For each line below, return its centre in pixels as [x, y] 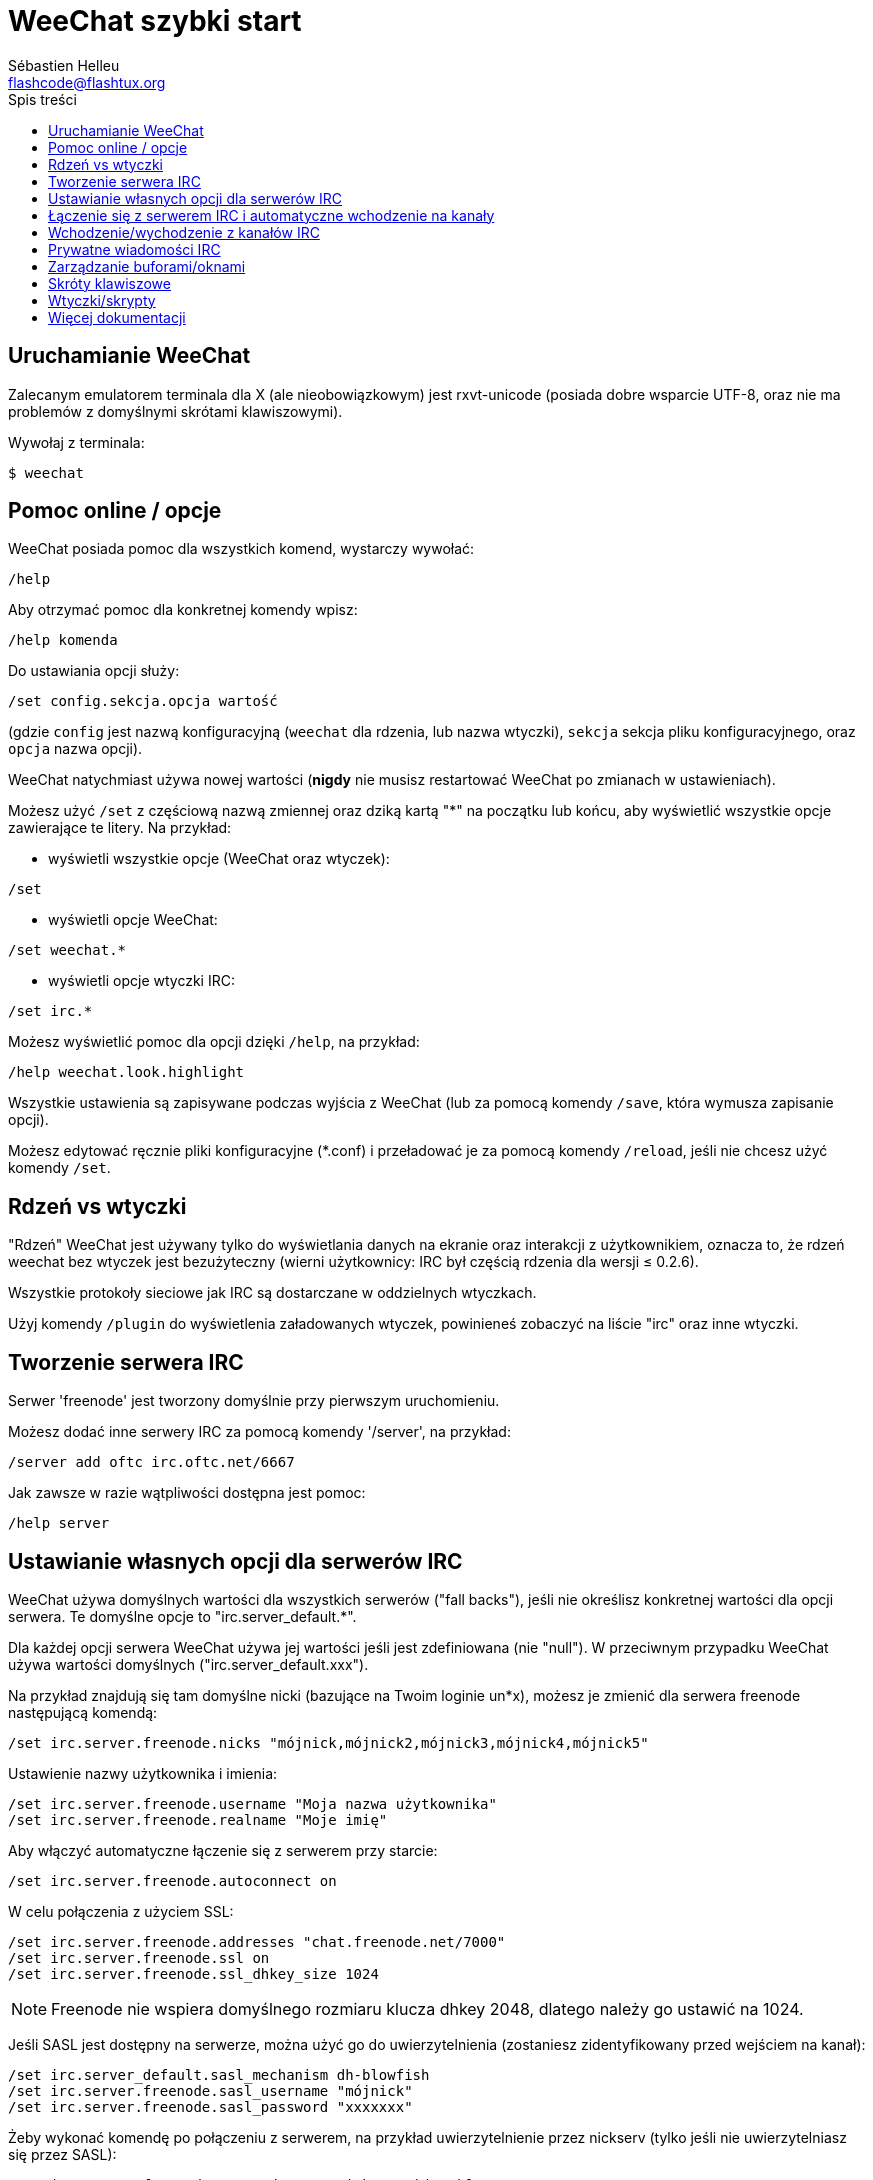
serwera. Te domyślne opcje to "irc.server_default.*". [182, 1616]
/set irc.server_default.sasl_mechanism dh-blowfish [219, 2074]
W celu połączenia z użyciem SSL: [121, 1911]
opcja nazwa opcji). [75, 749]
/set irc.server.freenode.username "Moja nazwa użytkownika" [252, 1803]
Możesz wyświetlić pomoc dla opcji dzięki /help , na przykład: [214, 1042]
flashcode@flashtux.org [87, 82]
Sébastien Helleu [64, 65]
